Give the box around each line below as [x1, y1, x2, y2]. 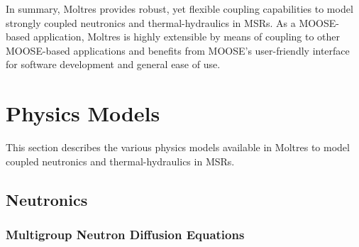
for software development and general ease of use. [6, 57, 221, 72]
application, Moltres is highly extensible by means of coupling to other [33, 29, 341, 44]
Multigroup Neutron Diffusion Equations [6, 225, 245, 243]
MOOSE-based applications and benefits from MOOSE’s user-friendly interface [6, 43, 350, 57]
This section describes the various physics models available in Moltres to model [6, 140, 350, 155]
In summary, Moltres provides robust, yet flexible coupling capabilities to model [6, 1, 353, 16]
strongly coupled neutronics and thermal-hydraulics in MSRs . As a [6, 15, 296, 30]
